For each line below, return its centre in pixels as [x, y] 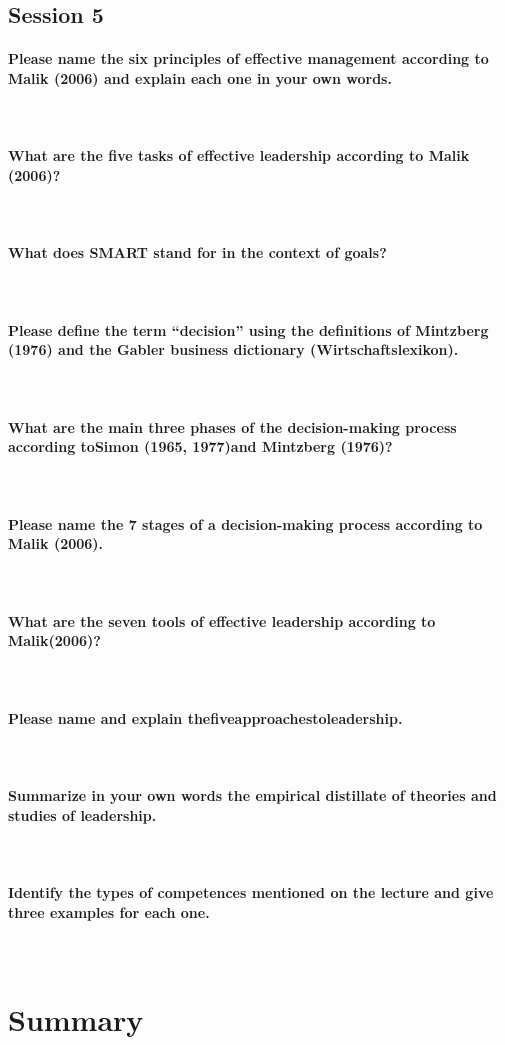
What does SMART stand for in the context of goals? [197, 252]
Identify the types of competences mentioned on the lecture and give [251, 892]
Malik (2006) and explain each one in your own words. [200, 77]
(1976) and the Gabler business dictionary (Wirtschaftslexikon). [233, 349]
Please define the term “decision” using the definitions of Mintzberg [248, 329]
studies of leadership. [82, 814]
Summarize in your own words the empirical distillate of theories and [252, 795]
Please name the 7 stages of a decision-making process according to [245, 523]
